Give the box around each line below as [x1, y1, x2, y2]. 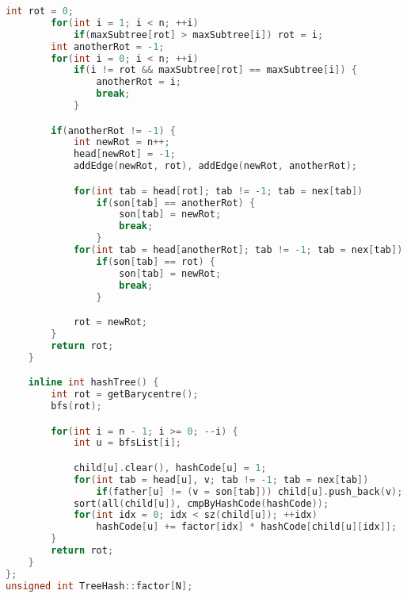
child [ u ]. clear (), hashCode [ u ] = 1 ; [73, 462, 267, 473]
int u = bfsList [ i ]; [73, 437, 181, 449]
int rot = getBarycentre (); [51, 389, 199, 401]
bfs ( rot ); [51, 401, 102, 412]
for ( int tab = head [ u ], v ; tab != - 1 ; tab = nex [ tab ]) [73, 473, 369, 485]
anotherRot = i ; [96, 76, 181, 88]
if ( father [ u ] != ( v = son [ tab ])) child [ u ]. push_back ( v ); [96, 485, 403, 497]
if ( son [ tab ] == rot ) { [96, 255, 216, 267]
